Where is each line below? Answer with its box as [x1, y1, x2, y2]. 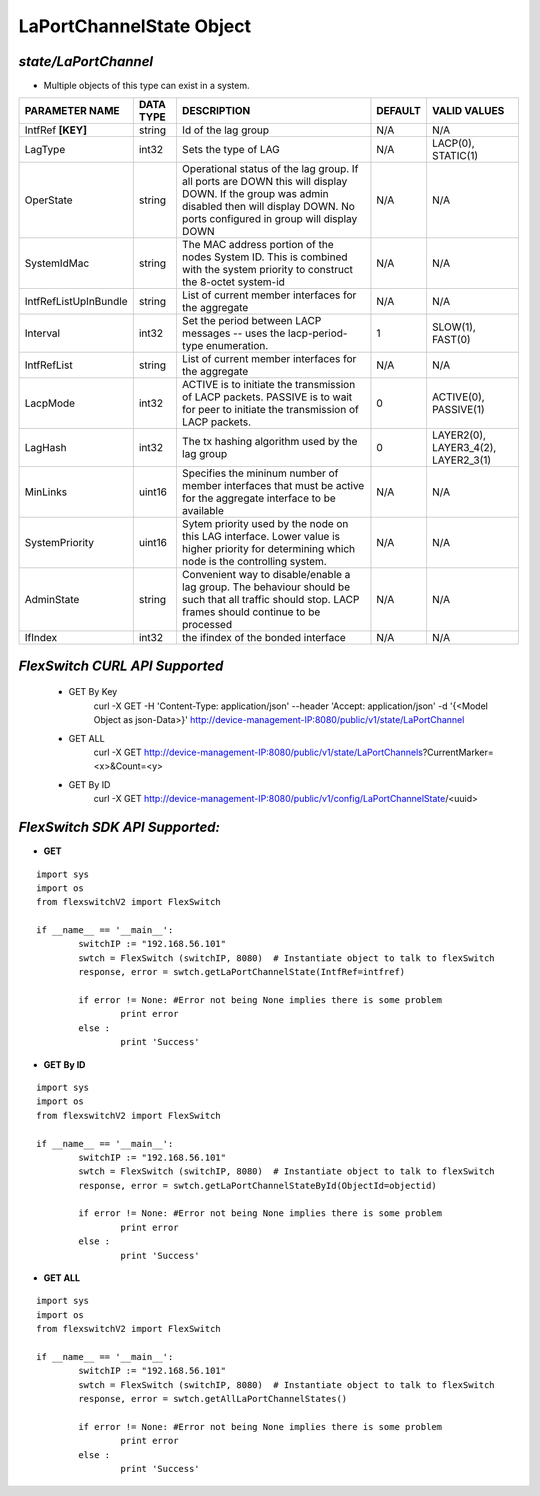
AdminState [24, 593, 80, 607]
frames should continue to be [181, 605, 321, 619]
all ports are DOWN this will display [181, 175, 348, 189]
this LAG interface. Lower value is [181, 530, 340, 544]
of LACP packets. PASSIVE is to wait [181, 390, 353, 404]
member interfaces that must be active [181, 479, 365, 493]
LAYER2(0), [431, 428, 487, 442]
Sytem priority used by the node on [181, 517, 349, 531]
